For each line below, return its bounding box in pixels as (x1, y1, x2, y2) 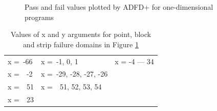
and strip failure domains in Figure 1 (23, 39, 139, 49)
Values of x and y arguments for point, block (10, 29, 151, 40)
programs (25, 11, 54, 22)
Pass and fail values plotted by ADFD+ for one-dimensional (25, 2, 213, 12)
